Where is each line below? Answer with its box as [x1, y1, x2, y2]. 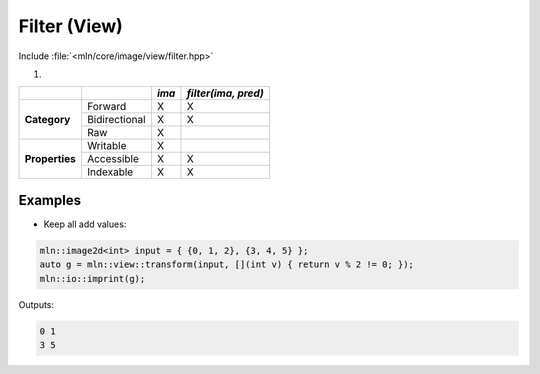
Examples [18, 191, 82, 209]
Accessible [86, 152, 140, 166]
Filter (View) [18, 15, 124, 37]
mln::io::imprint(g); [39, 273, 146, 284]
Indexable [86, 165, 134, 179]
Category [24, 113, 71, 127]
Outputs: [18, 298, 55, 310]
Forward [86, 100, 127, 114]
